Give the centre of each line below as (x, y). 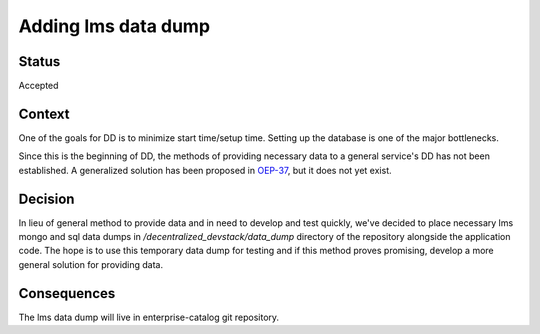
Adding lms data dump (114, 26)
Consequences (67, 293)
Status (39, 61)
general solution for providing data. (91, 264)
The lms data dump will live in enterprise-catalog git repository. (149, 317)
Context (44, 113)
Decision (46, 198)
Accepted (38, 86)
